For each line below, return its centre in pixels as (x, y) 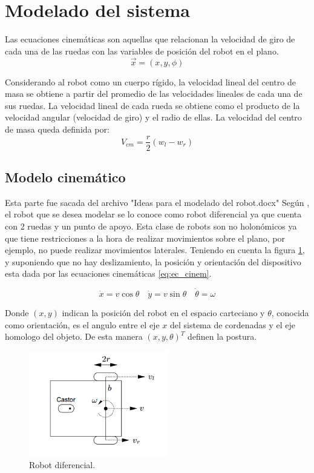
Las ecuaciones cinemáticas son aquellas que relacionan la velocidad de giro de (150, 39)
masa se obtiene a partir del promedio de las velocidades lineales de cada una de (154, 94)
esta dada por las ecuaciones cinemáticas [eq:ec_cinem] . (108, 273)
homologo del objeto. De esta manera (74, 336)
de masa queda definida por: (57, 129)
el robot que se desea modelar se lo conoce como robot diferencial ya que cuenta (153, 214)
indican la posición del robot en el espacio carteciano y (163, 313)
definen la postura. (222, 336)
